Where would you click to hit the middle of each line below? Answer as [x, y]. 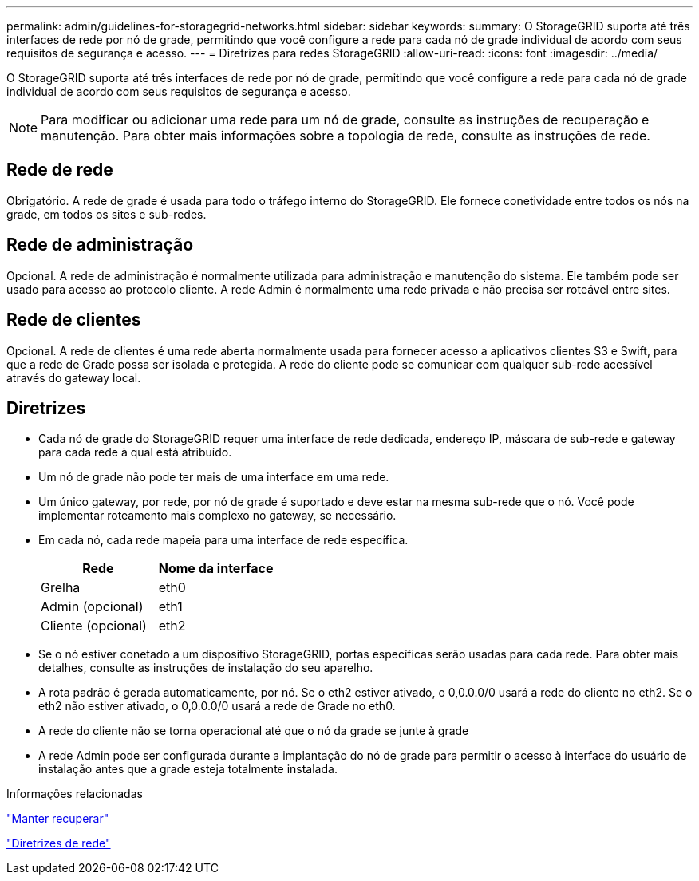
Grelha [61, 588]
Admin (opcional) [92, 607]
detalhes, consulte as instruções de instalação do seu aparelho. [206, 668]
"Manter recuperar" [58, 819]
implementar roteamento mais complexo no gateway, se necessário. [217, 516]
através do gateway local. [74, 377]
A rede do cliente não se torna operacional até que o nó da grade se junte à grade [254, 731]
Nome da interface [216, 569]
